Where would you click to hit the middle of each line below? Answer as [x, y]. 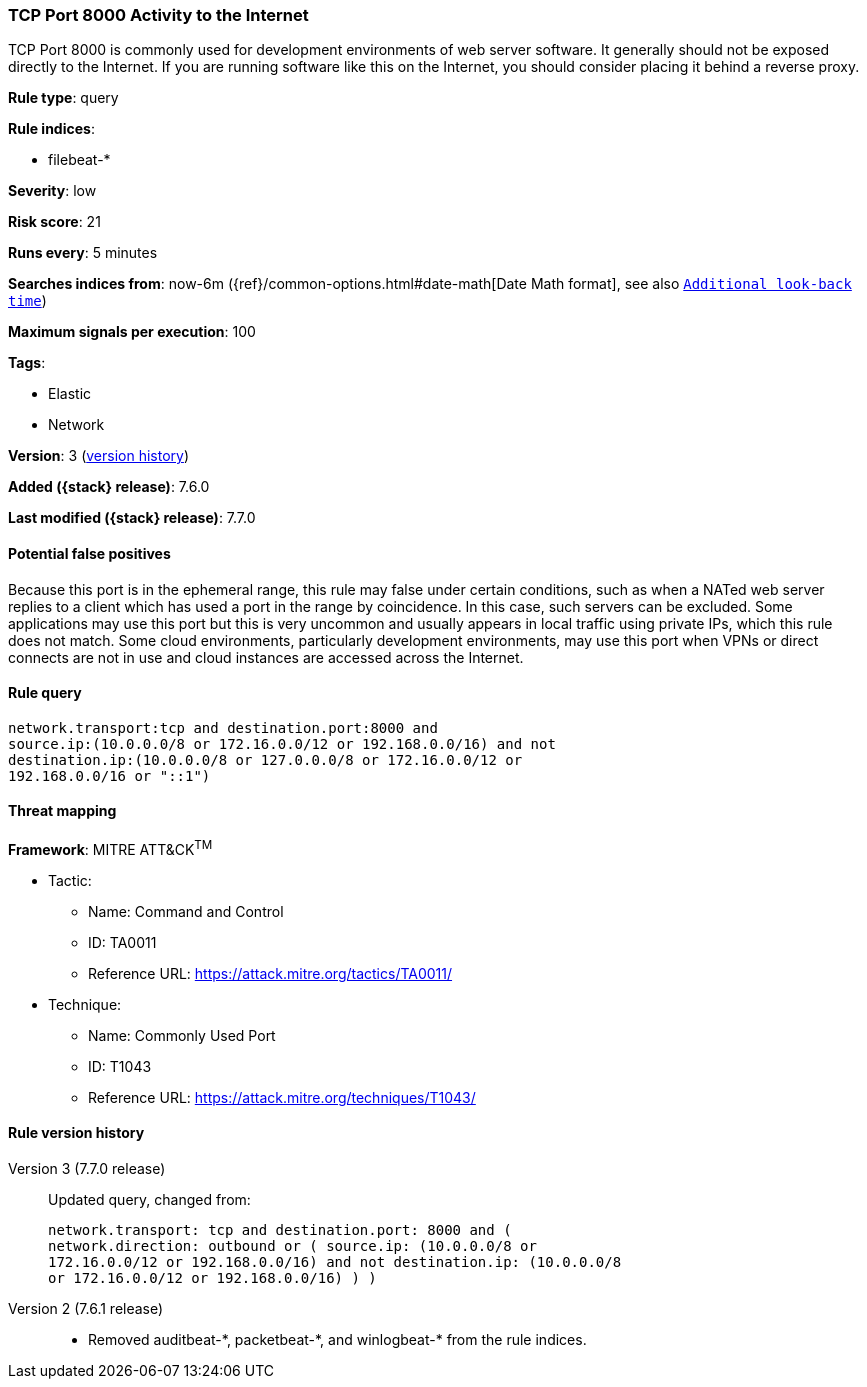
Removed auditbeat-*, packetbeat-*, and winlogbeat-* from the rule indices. [337, 1339]
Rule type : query [63, 98]
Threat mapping [62, 811]
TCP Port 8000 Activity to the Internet [158, 15]
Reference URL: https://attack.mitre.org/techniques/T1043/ [282, 1097]
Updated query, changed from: [149, 1199]
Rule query [45, 693]
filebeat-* [79, 160]
